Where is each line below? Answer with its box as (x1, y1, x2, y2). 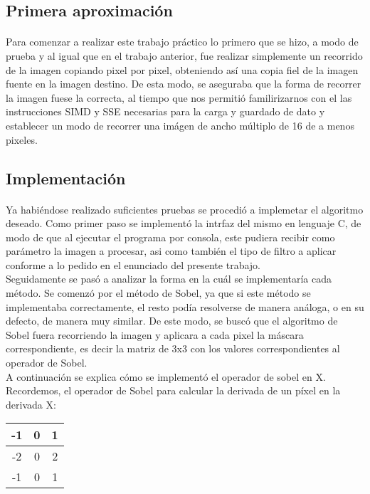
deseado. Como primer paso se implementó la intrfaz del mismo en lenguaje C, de (6, 216, 361, 231)
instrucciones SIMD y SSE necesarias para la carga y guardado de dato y (6, 104, 325, 119)
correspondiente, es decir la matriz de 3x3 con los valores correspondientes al (6, 341, 340, 356)
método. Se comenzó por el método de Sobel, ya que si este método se (6, 285, 311, 300)
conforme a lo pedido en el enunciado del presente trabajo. (6, 257, 260, 272)
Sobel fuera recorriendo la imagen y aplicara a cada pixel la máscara (6, 327, 304, 342)
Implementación (6, 167, 126, 189)
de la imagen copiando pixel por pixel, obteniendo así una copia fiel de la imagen (6, 62, 359, 77)
